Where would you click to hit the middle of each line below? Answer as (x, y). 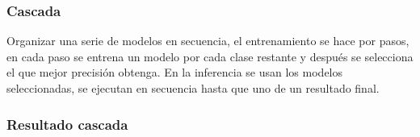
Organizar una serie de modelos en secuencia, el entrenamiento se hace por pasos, (208, 41)
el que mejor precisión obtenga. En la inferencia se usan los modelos (175, 72)
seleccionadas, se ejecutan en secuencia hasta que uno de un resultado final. (193, 88)
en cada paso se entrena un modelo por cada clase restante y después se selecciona (210, 56)
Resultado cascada (67, 124)
